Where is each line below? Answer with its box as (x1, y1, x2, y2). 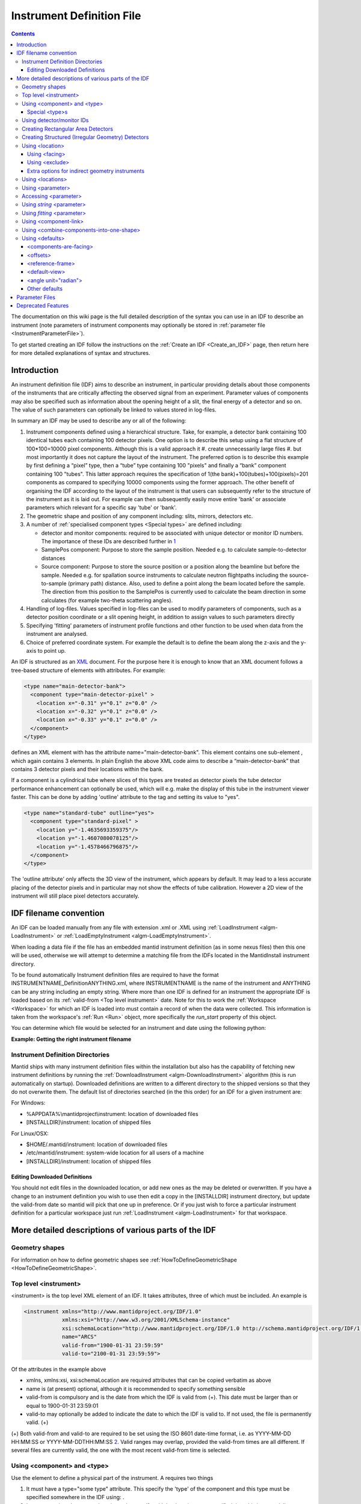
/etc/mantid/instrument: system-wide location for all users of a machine (26, 1149, 204, 1156)
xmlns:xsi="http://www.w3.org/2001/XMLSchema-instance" (61, 1316, 230, 1324)
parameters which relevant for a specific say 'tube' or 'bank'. (26, 504, 177, 511)
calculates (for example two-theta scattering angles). (41, 596, 173, 604)
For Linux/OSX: (11, 1130, 49, 1137)
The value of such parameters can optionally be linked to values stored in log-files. (11, 406, 217, 413)
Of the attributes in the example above (11, 1366, 106, 1373)
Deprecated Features (16, 302, 69, 309)
